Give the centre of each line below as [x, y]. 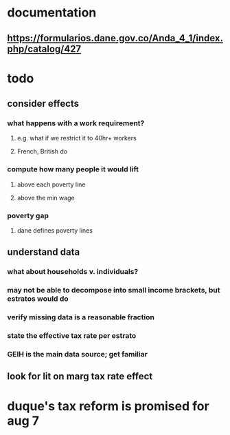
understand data [44, 252]
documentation [52, 13]
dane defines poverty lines [55, 231]
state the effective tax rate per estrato [72, 336]
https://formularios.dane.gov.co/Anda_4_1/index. [115, 38]
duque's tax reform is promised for [108, 406]
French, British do [42, 151]
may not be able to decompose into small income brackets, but [114, 290]
